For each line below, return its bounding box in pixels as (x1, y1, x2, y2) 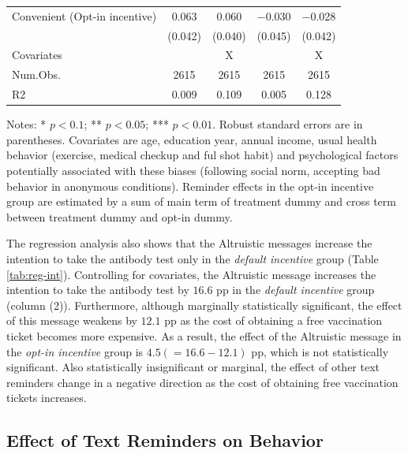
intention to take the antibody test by (6, 281, 189, 298)
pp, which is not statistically (251, 343, 389, 359)
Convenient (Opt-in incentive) (12, 7, 157, 24)
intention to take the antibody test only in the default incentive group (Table (6, 250, 379, 266)
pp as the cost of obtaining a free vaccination (164, 312, 383, 329)
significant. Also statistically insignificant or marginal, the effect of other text (6, 359, 380, 375)
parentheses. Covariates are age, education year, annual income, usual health (6, 131, 377, 147)
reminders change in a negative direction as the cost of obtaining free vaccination (6, 374, 399, 390)
